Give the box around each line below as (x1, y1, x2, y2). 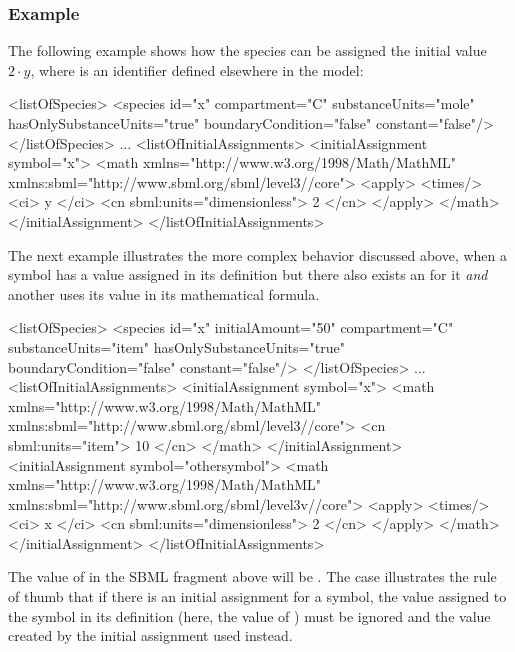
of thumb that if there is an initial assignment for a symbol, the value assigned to (8, 586, 507, 607)
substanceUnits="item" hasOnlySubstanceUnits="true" (8, 336, 345, 357)
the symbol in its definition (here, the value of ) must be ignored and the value (8, 605, 491, 626)
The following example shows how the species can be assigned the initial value (8, 40, 487, 61)
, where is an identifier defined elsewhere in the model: (30, 59, 364, 80)
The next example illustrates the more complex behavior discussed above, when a (8, 244, 508, 265)
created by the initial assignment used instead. (8, 625, 293, 646)
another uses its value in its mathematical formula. (8, 283, 320, 304)
